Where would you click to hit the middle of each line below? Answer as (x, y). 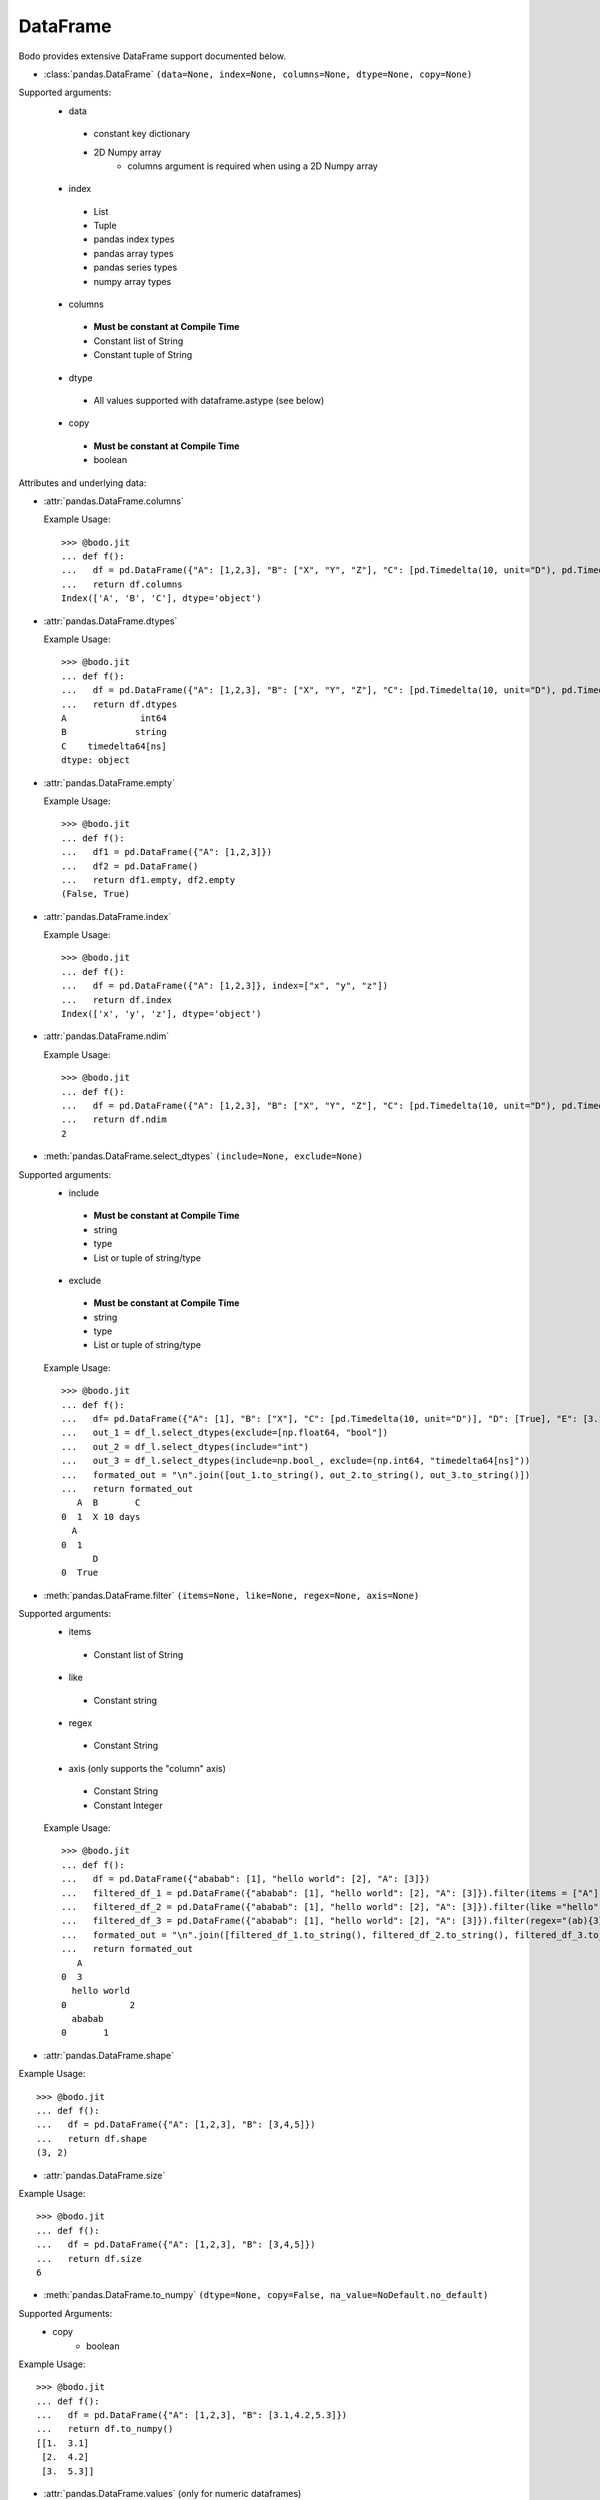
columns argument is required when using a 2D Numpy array (253, 166)
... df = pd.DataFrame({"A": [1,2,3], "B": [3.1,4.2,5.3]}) (192, 2415)
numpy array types (132, 281)
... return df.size (89, 2258)
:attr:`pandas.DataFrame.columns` (113, 501)
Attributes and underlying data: (82, 482)
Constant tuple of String (143, 355)
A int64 (114, 718)
